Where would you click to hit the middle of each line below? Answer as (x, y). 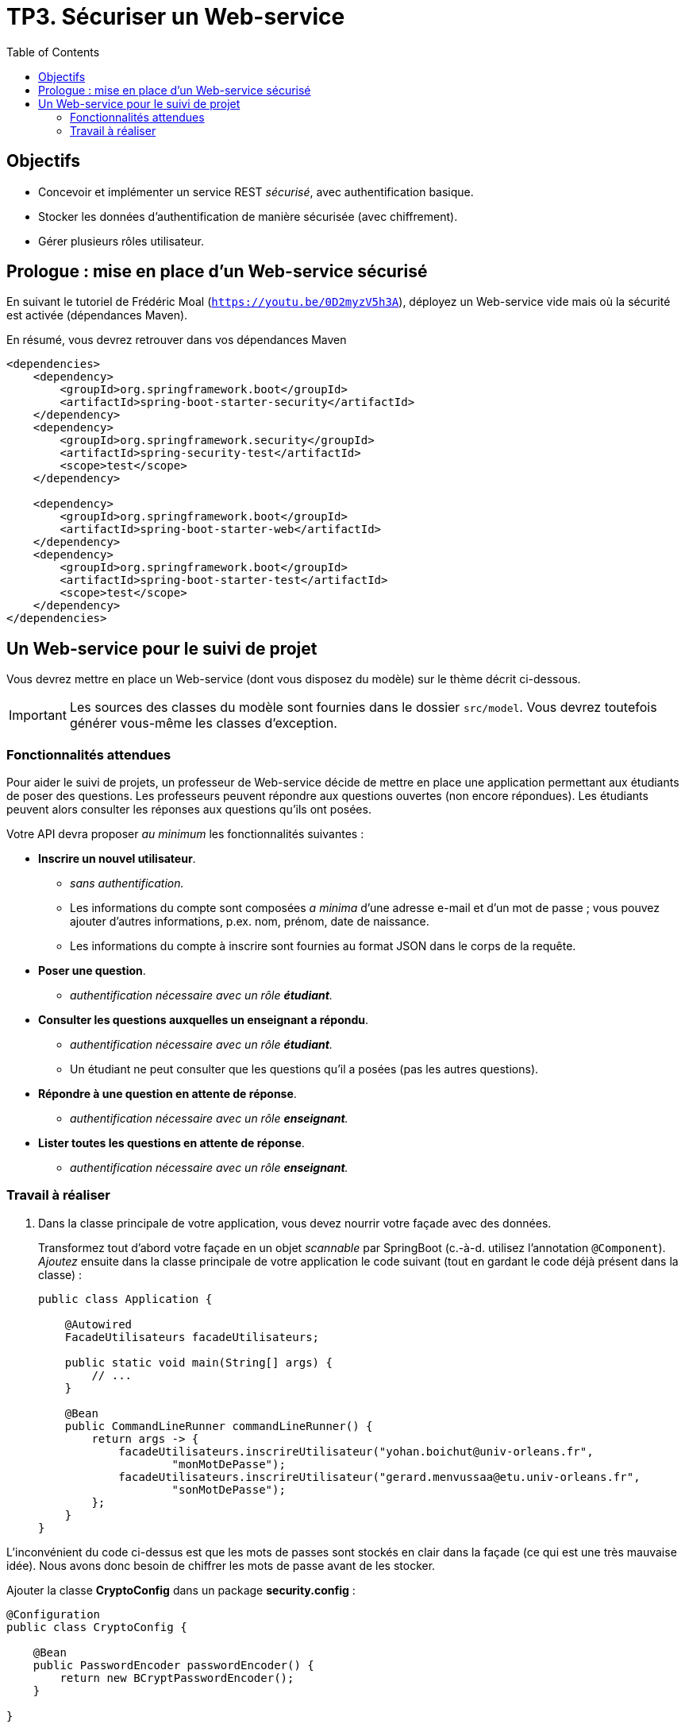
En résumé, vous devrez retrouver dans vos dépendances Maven (177, 340)
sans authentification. (127, 883)
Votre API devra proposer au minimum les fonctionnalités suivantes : (185, 834)
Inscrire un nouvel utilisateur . (117, 859)
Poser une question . (92, 971)
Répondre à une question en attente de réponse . (167, 1094)
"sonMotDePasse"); (229, 1489)
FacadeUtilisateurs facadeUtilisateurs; (192, 1337)
